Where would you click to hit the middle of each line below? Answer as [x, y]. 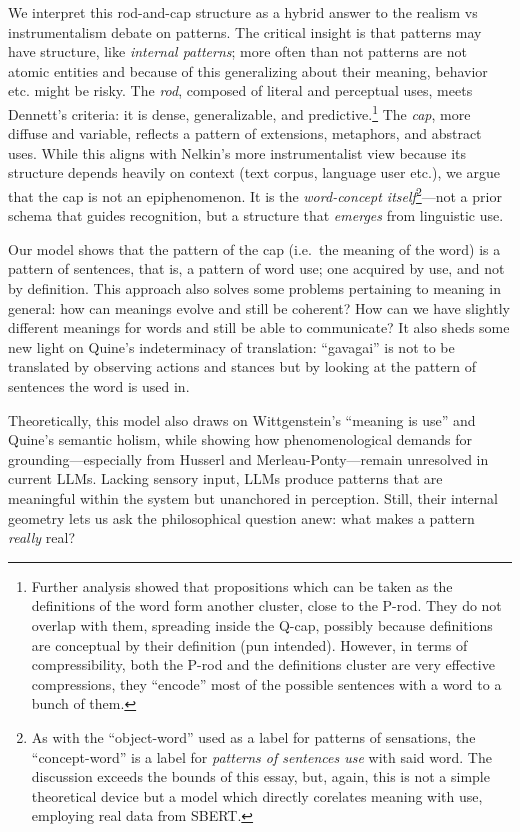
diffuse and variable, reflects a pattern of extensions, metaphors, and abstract [245, 133]
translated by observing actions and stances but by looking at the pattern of [242, 366]
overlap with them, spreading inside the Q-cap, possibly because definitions [262, 624]
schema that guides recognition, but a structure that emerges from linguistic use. [256, 215]
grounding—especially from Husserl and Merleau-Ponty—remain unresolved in [248, 458]
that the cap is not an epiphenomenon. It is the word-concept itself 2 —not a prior [255, 194]
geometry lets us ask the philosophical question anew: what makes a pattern [241, 517]
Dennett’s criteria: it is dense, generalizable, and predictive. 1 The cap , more [239, 112]
